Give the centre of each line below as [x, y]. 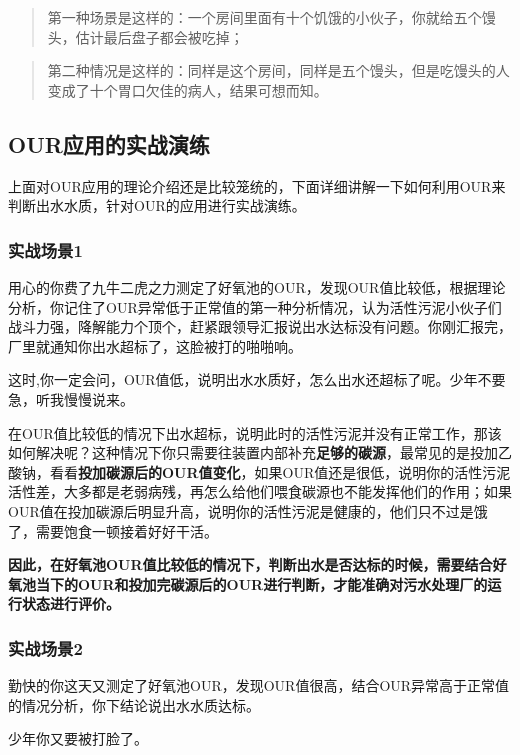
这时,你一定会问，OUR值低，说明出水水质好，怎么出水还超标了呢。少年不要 [257, 379]
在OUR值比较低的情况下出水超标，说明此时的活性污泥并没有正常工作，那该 [255, 432]
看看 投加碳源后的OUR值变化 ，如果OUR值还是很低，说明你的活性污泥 [280, 471]
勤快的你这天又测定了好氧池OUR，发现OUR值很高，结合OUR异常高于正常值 [259, 685]
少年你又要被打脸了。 [78, 738]
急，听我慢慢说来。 [71, 398]
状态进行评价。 [70, 603]
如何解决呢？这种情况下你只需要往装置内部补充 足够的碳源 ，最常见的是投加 [253, 452]
